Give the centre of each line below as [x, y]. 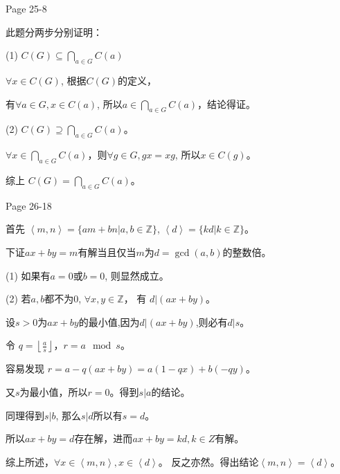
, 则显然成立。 [137, 275]
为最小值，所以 [54, 391]
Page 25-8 [26, 8]
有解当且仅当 [107, 252]
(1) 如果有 [28, 275]
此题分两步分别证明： [54, 31]
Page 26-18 [29, 205]
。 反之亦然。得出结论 [208, 461]
